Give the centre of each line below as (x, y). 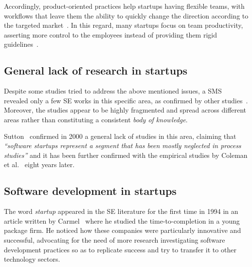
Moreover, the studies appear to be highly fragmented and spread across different (125, 110)
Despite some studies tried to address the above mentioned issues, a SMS (113, 91)
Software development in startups (90, 191)
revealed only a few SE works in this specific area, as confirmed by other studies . (126, 100)
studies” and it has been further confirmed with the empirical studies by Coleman (126, 155)
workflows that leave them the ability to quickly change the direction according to (126, 15)
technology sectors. (32, 259)
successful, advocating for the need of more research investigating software (115, 239)
